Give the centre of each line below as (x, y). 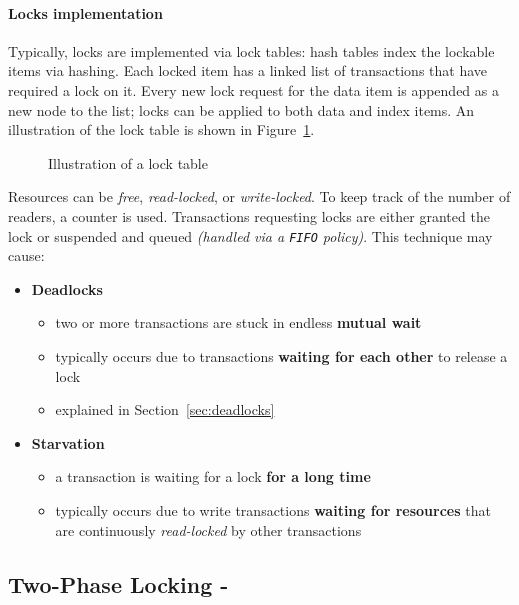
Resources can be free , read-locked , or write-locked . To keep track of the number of (259, 196)
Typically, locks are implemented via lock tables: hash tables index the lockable (251, 50)
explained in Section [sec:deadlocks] (165, 409)
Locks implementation (85, 12)
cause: (26, 255)
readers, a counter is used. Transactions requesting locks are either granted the (249, 215)
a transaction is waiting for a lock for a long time (213, 476)
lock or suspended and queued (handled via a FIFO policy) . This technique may (250, 235)
